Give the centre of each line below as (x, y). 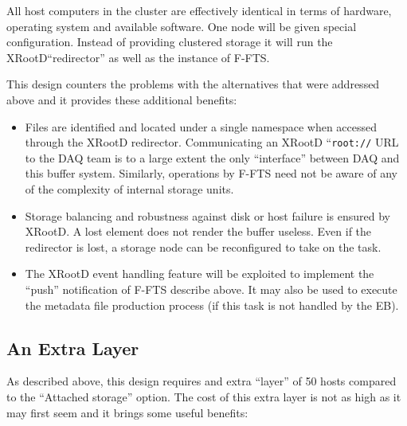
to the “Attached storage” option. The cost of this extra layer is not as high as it (204, 396)
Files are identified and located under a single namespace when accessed (201, 126)
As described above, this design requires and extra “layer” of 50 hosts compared (202, 381)
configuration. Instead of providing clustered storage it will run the (170, 42)
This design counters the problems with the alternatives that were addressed (193, 84)
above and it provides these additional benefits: (122, 99)
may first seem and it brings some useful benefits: (127, 412)
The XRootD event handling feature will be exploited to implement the (200, 274)
